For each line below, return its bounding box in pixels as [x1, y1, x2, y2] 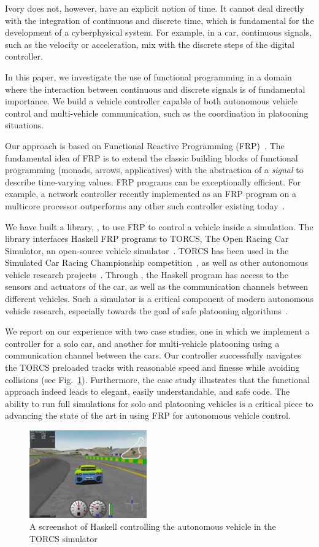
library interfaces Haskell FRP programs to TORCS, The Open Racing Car [5, 232, 289, 245]
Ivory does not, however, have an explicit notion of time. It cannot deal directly [5, 2, 304, 14]
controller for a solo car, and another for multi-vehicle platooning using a [5, 336, 280, 349]
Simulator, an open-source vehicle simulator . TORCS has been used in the [5, 244, 289, 257]
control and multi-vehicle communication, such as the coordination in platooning [5, 106, 309, 119]
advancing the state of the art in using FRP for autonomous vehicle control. [5, 409, 291, 422]
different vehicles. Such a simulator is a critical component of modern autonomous [5, 292, 313, 305]
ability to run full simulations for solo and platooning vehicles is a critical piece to [5, 397, 313, 409]
